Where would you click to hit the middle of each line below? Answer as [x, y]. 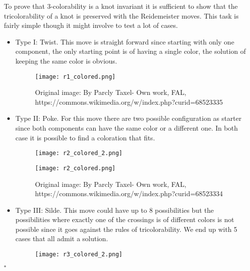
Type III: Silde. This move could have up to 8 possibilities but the [115, 210]
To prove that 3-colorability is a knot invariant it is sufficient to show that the [121, 6]
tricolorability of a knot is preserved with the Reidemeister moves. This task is [121, 15]
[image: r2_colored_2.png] [79, 153]
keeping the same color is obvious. [66, 60]
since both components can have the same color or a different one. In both [127, 128]
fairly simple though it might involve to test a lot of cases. [91, 25]
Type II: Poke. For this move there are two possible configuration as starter [128, 118]
